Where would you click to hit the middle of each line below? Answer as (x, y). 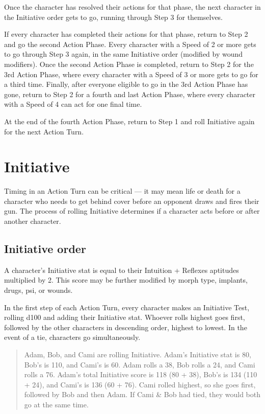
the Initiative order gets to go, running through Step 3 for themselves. (114, 17)
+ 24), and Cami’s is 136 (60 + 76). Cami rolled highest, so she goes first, (140, 384)
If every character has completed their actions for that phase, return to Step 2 (126, 34)
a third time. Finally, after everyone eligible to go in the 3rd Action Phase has (126, 84)
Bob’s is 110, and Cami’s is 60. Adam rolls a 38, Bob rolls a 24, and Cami (140, 364)
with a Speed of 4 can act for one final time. (73, 104)
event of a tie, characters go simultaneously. (72, 337)
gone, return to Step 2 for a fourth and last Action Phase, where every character (130, 94)
